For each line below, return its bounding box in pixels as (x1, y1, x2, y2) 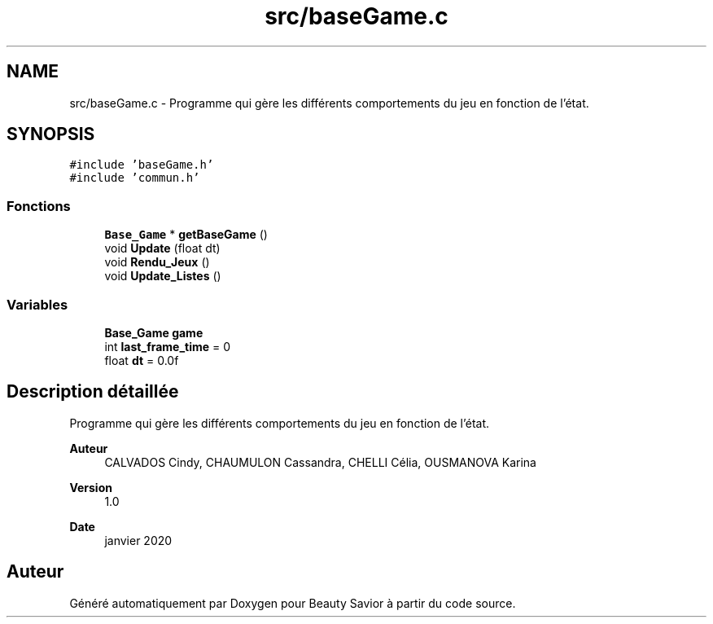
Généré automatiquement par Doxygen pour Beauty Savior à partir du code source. (69, 595, 516, 610)
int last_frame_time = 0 (104, 339, 231, 354)
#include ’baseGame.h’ (69, 158, 214, 172)
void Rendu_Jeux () (104, 255, 210, 270)
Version (69, 480, 112, 494)
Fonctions (7, 197, 71, 214)
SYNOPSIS (7, 124, 95, 145)
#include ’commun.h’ (69, 171, 200, 185)
